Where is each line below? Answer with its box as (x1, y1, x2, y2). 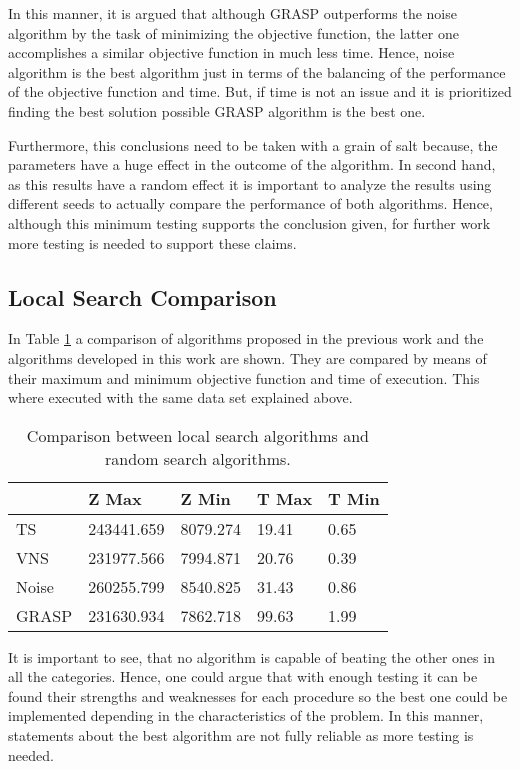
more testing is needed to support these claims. (8, 232, 297, 253)
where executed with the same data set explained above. (8, 387, 353, 408)
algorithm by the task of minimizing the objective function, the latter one (8, 22, 459, 43)
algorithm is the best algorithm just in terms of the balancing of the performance (8, 61, 506, 82)
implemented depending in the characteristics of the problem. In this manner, (8, 705, 484, 726)
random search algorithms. (105, 446, 291, 470)
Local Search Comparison (8, 281, 277, 312)
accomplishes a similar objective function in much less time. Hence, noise (8, 42, 455, 63)
